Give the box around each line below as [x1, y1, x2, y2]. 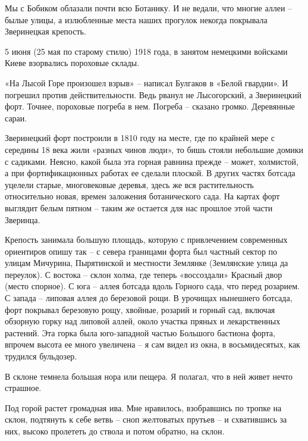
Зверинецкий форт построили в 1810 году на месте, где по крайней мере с [5, 132, 275, 144]
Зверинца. [5, 213, 40, 226]
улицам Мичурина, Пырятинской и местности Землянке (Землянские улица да [5, 257, 288, 269]
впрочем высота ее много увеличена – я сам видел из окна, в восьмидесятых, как [5, 338, 300, 351]
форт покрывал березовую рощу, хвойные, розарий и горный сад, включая [5, 303, 275, 315]
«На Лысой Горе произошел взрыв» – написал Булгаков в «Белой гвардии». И [5, 76, 288, 89]
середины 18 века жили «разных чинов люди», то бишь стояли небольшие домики [5, 143, 304, 155]
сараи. [5, 111, 27, 124]
